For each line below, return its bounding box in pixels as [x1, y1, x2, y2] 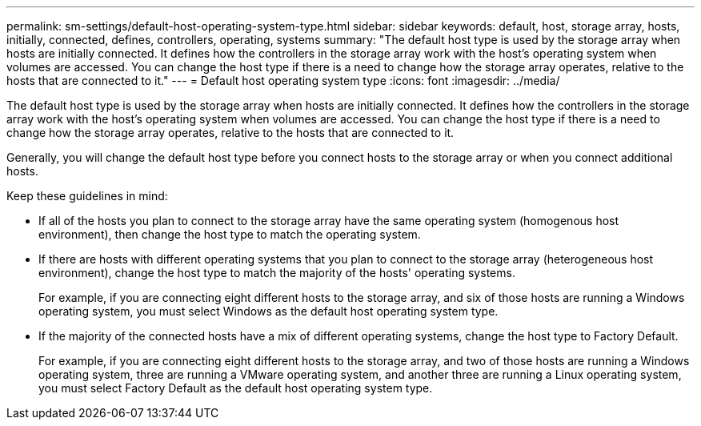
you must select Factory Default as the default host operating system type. [38, 381, 433, 395]
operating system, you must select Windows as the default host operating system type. [38, 304, 499, 318]
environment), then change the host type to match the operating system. [38, 227, 421, 241]
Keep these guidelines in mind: [6, 189, 168, 203]
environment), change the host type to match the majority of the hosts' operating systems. [38, 266, 515, 279]
